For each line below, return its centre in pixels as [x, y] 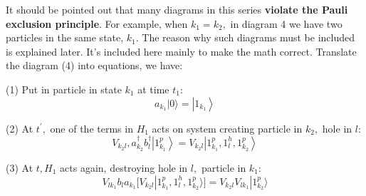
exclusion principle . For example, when [97, 23]
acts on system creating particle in [227, 128]
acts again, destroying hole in [124, 167]
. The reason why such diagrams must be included [245, 37]
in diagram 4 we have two [286, 23]
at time [153, 89]
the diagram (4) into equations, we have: [94, 65]
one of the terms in [91, 128]
